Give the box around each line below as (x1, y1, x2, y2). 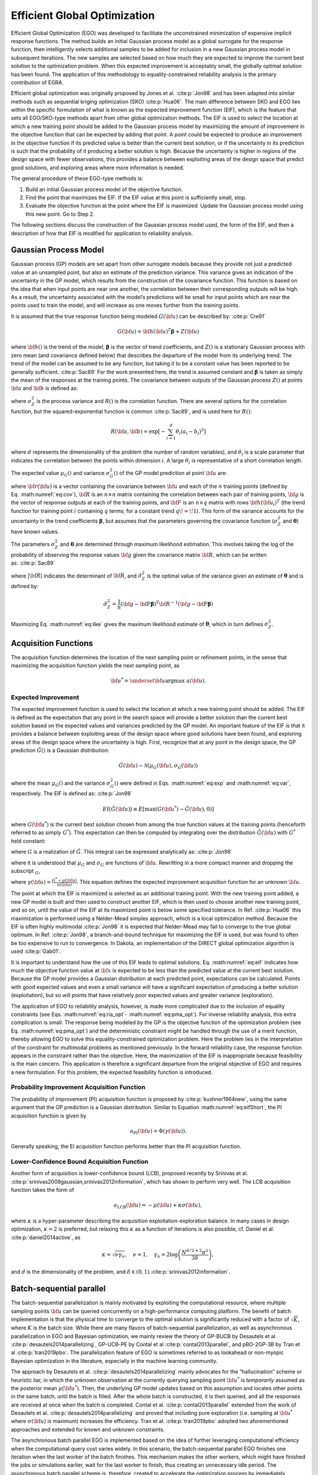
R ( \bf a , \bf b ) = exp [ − (110, 428, 166, 435)
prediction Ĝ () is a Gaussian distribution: (11, 747, 110, 754)
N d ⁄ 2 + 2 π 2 (181, 1248, 208, 1256)
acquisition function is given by (11, 1112, 87, 1119)
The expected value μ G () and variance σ (11, 469, 110, 478)
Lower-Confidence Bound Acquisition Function (11, 1158, 148, 1166)
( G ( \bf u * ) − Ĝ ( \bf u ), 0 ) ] (155, 804, 214, 812)
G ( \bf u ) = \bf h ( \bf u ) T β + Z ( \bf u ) (117, 327, 200, 335)
